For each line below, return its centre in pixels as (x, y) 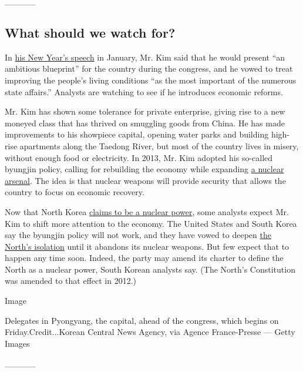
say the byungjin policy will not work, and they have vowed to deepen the (138, 235)
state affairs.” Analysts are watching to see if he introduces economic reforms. (144, 91)
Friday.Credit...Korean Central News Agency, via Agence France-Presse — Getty (150, 332)
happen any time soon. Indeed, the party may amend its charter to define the (144, 258)
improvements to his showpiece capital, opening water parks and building (137, 134)
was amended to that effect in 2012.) (71, 281)
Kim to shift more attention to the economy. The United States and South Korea (151, 223)
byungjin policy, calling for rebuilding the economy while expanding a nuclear (144, 169)
